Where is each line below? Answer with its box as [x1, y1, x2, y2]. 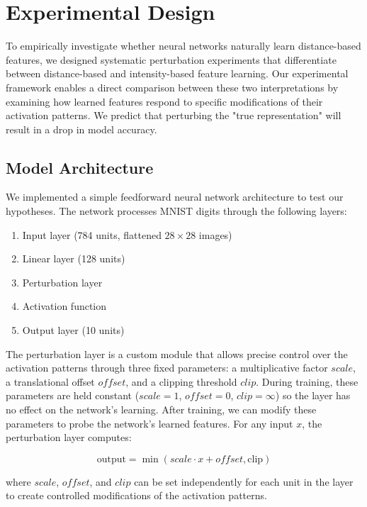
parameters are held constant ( [6, 388, 140, 403]
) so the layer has [275, 388, 351, 403]
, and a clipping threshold [125, 374, 237, 389]
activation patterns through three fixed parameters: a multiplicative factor [6, 360, 328, 375]
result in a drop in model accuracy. [6, 121, 157, 136]
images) [198, 227, 232, 242]
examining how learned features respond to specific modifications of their [6, 94, 323, 108]
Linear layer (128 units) [22, 251, 125, 266]
